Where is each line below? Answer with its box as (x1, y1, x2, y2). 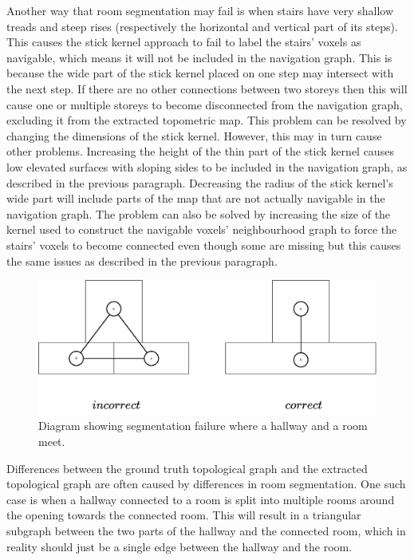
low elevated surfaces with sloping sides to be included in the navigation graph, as (6, 158, 408, 175)
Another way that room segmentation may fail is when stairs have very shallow (6, 2, 394, 18)
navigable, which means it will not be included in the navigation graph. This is (6, 49, 392, 65)
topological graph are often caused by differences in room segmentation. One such (6, 475, 406, 492)
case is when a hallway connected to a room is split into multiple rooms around (6, 491, 395, 507)
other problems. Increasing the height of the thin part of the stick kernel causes (6, 143, 394, 160)
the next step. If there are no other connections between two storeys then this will (6, 80, 408, 97)
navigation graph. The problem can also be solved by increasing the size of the (6, 205, 391, 222)
